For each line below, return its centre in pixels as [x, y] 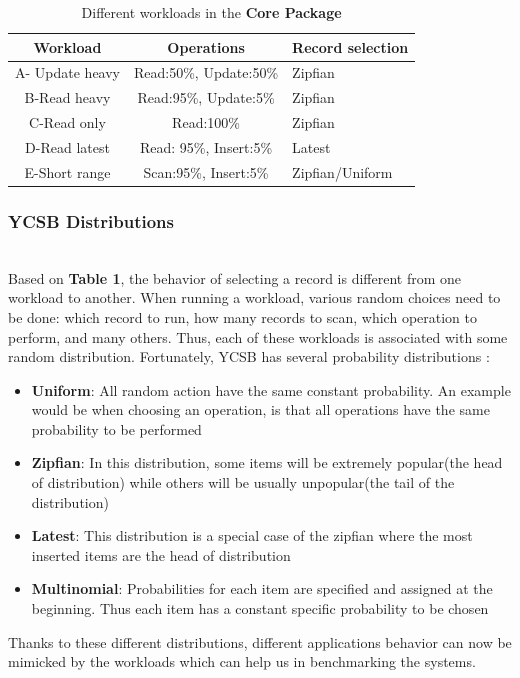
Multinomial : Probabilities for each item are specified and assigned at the [262, 588]
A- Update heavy [67, 72]
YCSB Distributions [91, 220]
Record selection [350, 46]
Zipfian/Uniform [342, 171]
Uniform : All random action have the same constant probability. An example [271, 389]
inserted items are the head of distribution [161, 554]
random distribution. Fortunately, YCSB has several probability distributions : [249, 356]
